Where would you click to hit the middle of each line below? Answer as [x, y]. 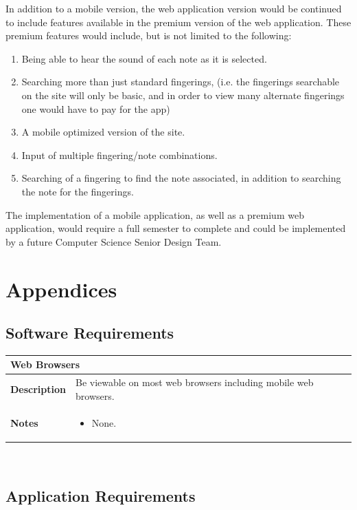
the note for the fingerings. [78, 191]
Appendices [61, 289]
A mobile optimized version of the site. [103, 132]
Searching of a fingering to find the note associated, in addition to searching [181, 178]
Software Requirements [90, 333]
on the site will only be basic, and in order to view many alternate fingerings [183, 95]
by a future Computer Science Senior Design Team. [114, 241]
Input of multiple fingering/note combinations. [119, 155]
